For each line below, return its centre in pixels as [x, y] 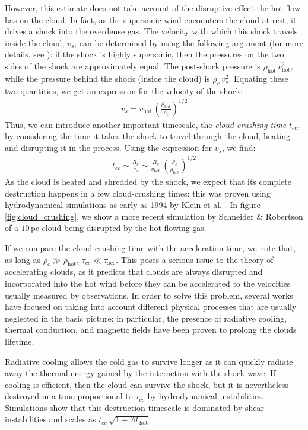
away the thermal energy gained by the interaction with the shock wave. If [140, 373]
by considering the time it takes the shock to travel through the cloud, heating [148, 136]
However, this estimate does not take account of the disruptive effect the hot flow [153, 8]
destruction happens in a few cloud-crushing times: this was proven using [138, 193]
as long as [23, 259]
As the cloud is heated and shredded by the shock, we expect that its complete [148, 181]
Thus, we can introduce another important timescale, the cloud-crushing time [146, 124]
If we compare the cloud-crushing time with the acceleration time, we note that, [150, 247]
